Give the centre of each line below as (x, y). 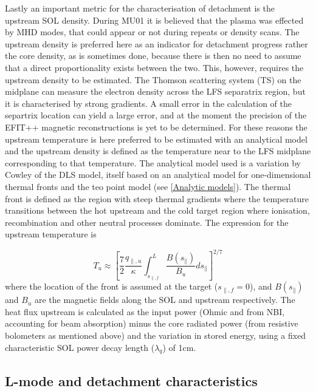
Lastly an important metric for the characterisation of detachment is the (140, 8)
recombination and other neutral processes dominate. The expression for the (147, 222)
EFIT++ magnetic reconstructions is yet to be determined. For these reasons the (156, 127)
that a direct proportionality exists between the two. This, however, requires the (154, 67)
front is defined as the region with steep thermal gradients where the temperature (157, 198)
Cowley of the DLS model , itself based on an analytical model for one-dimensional (158, 175)
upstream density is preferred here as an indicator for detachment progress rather (156, 43)
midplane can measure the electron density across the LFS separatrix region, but (155, 91)
